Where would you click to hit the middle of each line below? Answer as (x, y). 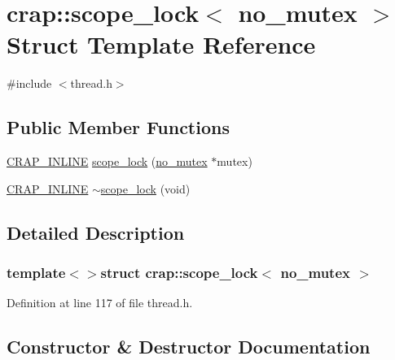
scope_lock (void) (145, 188)
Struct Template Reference (161, 44)
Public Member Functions (118, 127)
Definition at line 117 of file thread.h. (100, 303)
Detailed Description (96, 232)
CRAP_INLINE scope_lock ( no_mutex (107, 161)
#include (29, 83)
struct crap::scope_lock (179, 272)
